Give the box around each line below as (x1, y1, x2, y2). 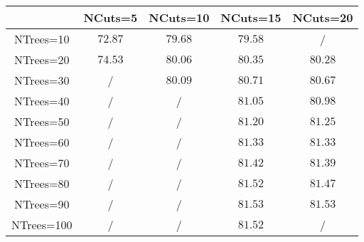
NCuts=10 (149, 9, 210, 26)
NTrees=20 (14, 51, 70, 68)
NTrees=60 (14, 134, 70, 150)
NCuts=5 (83, 9, 138, 26)
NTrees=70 (14, 154, 70, 171)
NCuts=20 (292, 9, 353, 26)
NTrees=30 (14, 72, 70, 88)
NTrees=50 (14, 113, 70, 130)
